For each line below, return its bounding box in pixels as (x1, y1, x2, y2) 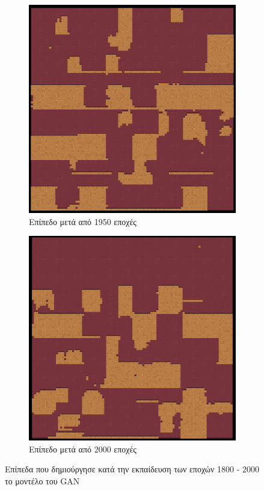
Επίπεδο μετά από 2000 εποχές (29, 442, 137, 455)
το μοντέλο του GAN (5, 474, 80, 487)
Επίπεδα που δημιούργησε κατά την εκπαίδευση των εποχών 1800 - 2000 (5, 463, 260, 475)
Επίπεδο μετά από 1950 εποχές (29, 215, 137, 227)
